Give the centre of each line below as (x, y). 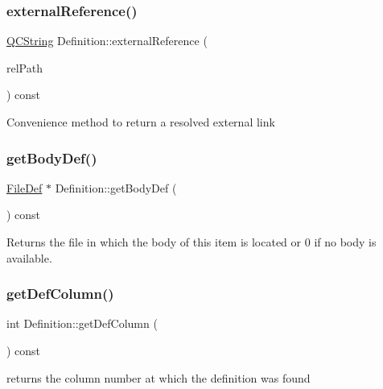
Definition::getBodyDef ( (116, 187)
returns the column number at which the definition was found (159, 377)
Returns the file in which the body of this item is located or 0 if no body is (191, 242)
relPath (25, 67)
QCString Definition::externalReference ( (107, 41)
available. (29, 257)
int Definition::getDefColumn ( (82, 323)
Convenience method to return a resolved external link (141, 122)
